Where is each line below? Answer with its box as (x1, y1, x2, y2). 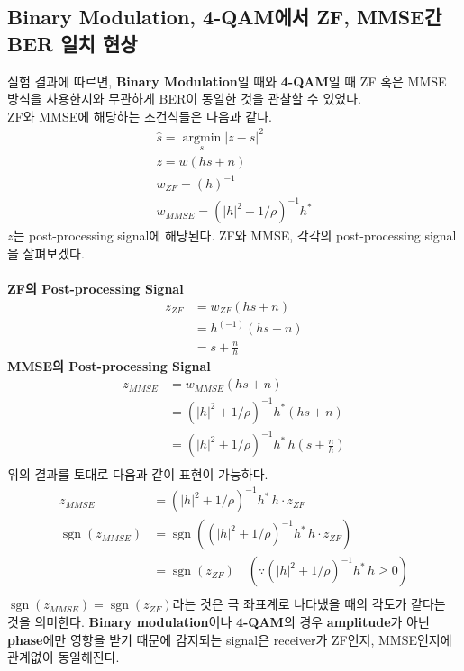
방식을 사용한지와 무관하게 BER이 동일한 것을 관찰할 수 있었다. (7, 89, 361, 108)
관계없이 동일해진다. (7, 648, 120, 666)
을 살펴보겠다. (7, 243, 85, 262)
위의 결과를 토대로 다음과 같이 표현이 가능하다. (7, 465, 268, 484)
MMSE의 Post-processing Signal (7, 357, 211, 376)
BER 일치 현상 (7, 29, 138, 57)
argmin (182, 131, 222, 144)
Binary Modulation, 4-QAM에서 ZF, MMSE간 (7, 3, 442, 31)
